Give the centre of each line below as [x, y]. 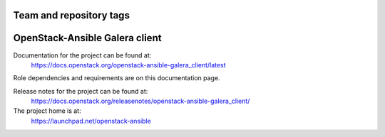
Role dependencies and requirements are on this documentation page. [117, 78]
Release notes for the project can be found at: [81, 91]
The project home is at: [47, 111]
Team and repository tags [71, 15]
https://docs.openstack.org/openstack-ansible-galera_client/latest [128, 65]
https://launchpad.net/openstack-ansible [91, 121]
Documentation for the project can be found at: [82, 55]
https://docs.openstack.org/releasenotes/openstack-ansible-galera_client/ [140, 101]
